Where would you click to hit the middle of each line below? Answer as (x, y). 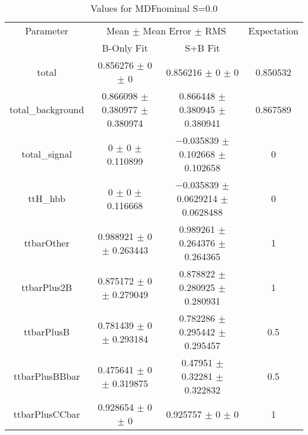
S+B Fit (203, 48)
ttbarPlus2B (47, 287)
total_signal (47, 154)
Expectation (273, 31)
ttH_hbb (47, 198)
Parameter (47, 31)
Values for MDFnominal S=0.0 (154, 8)
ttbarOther (47, 243)
